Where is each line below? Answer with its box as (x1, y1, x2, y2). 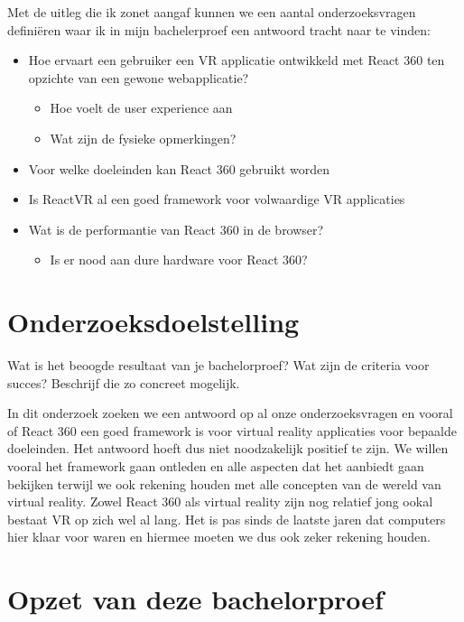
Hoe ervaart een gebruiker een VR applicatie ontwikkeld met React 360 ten (28, 51, 445, 70)
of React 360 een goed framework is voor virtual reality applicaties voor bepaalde (7, 421, 457, 440)
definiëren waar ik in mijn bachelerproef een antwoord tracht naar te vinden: (7, 20, 431, 39)
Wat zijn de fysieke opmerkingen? (50, 128, 237, 147)
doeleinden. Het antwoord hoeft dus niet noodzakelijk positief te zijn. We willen (7, 439, 449, 458)
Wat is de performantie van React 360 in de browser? (28, 219, 324, 238)
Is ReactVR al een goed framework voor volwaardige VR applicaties (28, 190, 405, 209)
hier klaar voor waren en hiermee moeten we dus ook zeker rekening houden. (7, 527, 431, 546)
